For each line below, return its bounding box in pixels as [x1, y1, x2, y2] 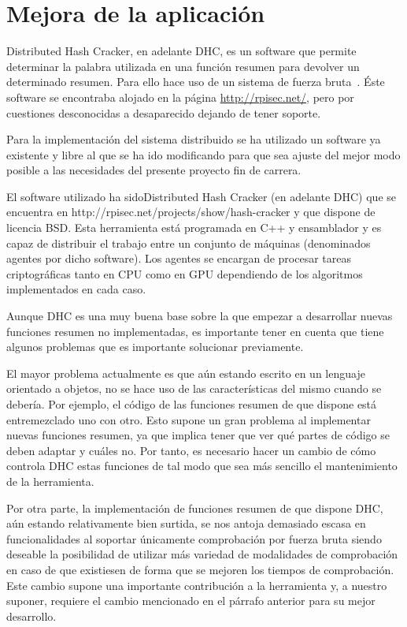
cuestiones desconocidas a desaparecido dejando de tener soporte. [6, 104, 321, 121]
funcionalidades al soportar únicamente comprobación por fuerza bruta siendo [6, 530, 382, 547]
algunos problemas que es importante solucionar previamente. [6, 338, 304, 355]
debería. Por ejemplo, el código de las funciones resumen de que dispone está [6, 396, 377, 412]
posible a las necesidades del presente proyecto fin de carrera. [6, 162, 302, 178]
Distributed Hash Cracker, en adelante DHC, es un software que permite [6, 43, 357, 59]
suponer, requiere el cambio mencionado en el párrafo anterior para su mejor [6, 592, 376, 609]
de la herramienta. [6, 472, 94, 489]
